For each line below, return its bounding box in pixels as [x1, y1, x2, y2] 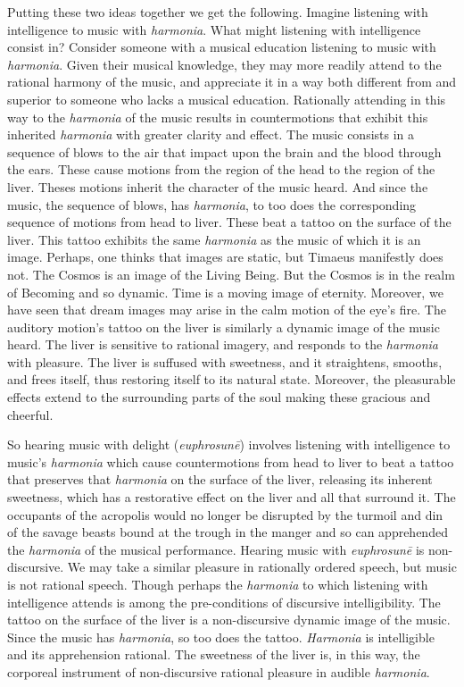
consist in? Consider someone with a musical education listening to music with [7, 38, 436, 56]
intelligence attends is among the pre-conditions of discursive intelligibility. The [7, 592, 441, 611]
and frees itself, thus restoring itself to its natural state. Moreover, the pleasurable [7, 370, 456, 389]
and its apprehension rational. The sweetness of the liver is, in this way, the [7, 645, 420, 664]
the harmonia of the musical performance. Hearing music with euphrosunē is [7, 540, 425, 558]
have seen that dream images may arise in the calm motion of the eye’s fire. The [7, 300, 446, 319]
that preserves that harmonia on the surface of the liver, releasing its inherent [7, 470, 433, 489]
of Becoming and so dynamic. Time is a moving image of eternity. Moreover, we [7, 282, 443, 301]
